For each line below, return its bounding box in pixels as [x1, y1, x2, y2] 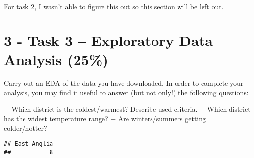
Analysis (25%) [4, 49, 108, 69]
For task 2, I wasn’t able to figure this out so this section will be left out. [4, 1, 224, 11]
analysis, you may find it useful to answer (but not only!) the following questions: [4, 87, 249, 97]
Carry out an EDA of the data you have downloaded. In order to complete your [4, 77, 244, 88]
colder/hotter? [4, 123, 47, 133]
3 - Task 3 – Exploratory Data [4, 30, 213, 50]
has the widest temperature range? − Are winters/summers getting [4, 113, 206, 123]
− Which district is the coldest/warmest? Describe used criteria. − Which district [4, 104, 251, 114]
